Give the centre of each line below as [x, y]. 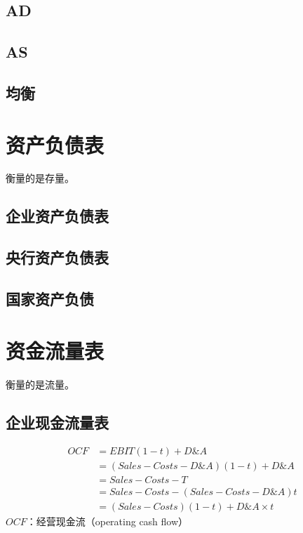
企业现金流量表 [57, 422]
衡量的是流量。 [40, 384]
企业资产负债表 [57, 216]
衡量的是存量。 [40, 178]
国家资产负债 [50, 299]
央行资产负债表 [57, 257]
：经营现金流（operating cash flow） [107, 521]
